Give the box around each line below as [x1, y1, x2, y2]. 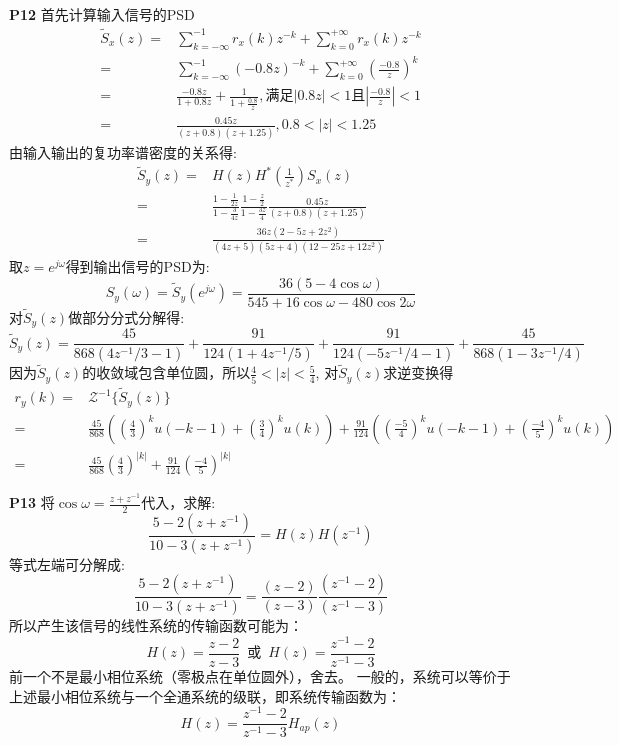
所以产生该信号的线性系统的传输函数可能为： [9, 615, 303, 636]
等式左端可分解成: [9, 553, 125, 574]
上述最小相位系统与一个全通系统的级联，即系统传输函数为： [9, 685, 401, 706]
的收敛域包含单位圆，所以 [82, 362, 251, 383]
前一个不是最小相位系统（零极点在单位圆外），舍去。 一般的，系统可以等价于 [9, 666, 511, 687]
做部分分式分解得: [68, 306, 185, 327]
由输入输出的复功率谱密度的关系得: [9, 141, 237, 162]
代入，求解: [141, 492, 216, 513]
